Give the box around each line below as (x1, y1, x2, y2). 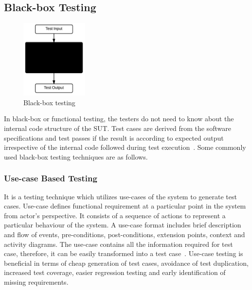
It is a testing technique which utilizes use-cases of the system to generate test (4, 191, 237, 201)
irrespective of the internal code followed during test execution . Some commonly (4, 142, 246, 152)
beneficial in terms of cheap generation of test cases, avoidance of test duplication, (4, 258, 249, 268)
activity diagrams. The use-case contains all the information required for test (4, 239, 233, 249)
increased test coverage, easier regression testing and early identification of (4, 267, 226, 277)
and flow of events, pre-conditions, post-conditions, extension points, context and (4, 229, 245, 239)
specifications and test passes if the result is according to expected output (4, 132, 224, 143)
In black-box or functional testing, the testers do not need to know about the (4, 113, 234, 124)
